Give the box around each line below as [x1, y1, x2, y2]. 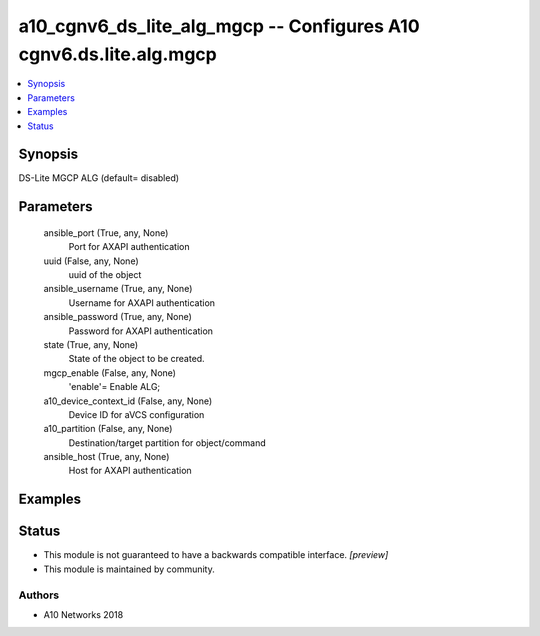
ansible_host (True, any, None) [43, 451, 170, 463]
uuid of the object [68, 269, 142, 280]
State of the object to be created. [68, 353, 205, 365]
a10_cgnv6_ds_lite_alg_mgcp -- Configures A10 [18, 15, 420, 37]
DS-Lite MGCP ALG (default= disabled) [18, 172, 180, 184]
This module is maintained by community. [43, 563, 215, 575]
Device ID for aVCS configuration [68, 408, 205, 420]
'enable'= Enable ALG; [68, 381, 161, 393]
